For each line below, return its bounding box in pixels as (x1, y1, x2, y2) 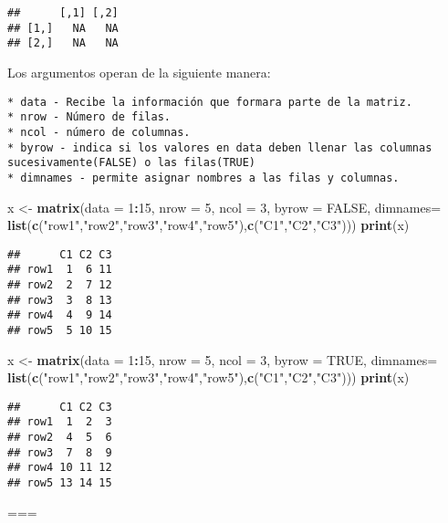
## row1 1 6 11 (7, 263, 112, 277)
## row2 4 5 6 (7, 431, 112, 445)
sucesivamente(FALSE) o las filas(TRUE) (7, 156, 256, 170)
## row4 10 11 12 (7, 461, 112, 475)
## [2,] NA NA (7, 37, 119, 50)
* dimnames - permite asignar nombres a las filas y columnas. (7, 171, 400, 184)
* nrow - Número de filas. (7, 110, 171, 124)
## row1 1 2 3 (7, 415, 112, 429)
